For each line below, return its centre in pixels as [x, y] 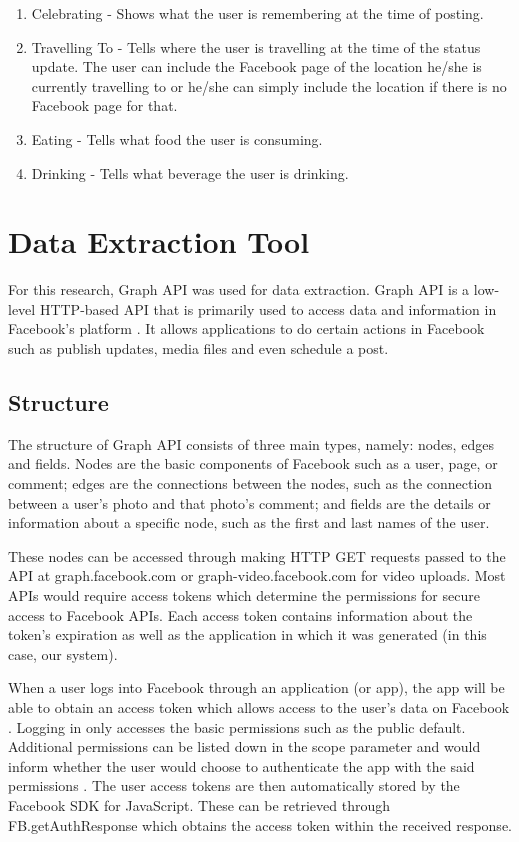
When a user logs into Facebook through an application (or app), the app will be [256, 687]
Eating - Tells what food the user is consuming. [177, 138]
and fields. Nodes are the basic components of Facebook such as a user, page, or [253, 463]
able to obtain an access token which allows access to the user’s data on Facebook [259, 706]
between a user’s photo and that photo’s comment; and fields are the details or [249, 502]
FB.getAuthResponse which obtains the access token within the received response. [260, 824]
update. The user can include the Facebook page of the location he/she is [256, 66]
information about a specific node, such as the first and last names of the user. [249, 522]
